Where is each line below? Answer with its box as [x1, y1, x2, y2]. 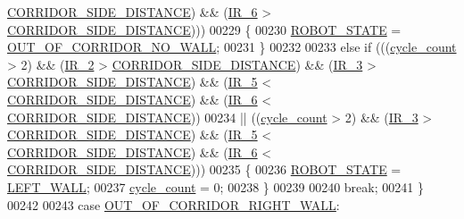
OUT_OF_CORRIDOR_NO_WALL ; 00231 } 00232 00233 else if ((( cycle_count [7, 38, 457, 56]
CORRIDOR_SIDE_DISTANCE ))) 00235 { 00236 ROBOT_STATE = [7, 160, 402, 179]
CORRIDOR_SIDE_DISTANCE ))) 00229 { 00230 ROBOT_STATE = [7, 20, 402, 38]
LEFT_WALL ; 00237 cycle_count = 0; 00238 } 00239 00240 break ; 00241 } [7, 177, 424, 196]
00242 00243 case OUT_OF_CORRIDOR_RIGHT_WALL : [7, 195, 340, 214]
